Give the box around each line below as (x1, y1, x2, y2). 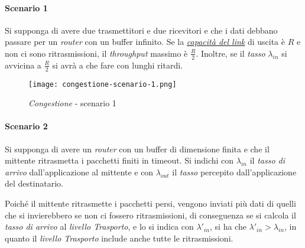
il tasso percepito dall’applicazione (172, 165, 297, 178)
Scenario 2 (5, 120, 48, 132)
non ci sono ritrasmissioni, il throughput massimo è (5, 47, 188, 59)
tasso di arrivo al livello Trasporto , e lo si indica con (5, 220, 194, 233)
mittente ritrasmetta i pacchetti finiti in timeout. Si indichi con (5, 154, 234, 167)
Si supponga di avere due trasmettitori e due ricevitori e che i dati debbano (5, 24, 278, 36)
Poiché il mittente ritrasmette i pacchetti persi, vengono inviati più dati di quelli (5, 197, 296, 210)
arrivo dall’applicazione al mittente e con (5, 165, 154, 178)
